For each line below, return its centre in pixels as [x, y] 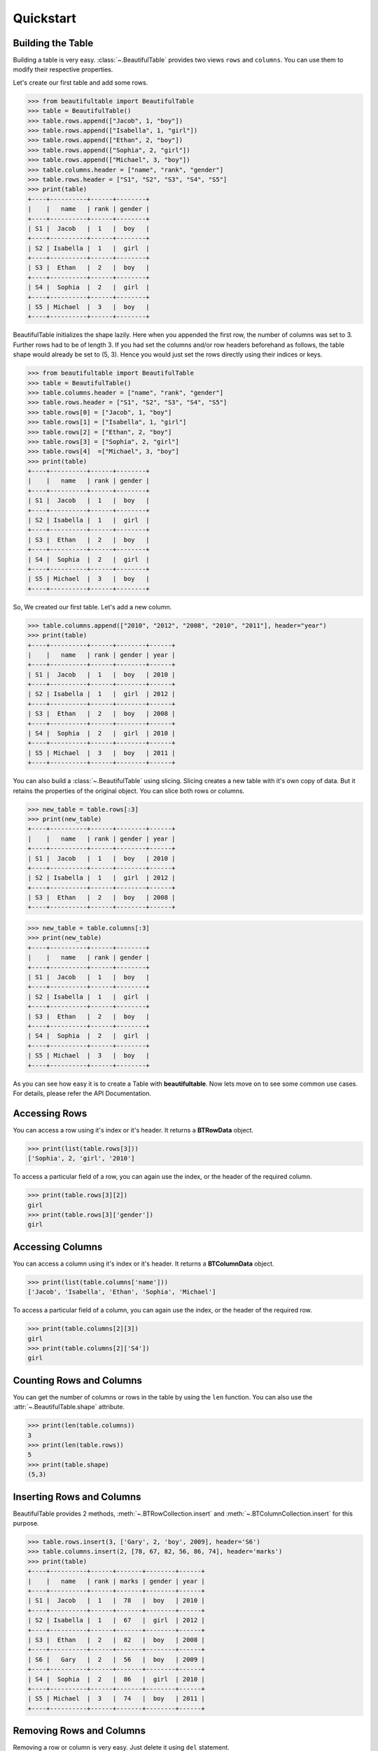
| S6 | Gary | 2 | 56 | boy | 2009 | [117, 1659]
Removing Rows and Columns [79, 1731]
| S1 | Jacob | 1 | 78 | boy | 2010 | [117, 1601]
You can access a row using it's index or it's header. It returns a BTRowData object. [133, 1130]
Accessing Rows [50, 1113]
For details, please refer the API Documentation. [82, 1093]
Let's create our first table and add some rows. [80, 82]
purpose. [26, 1523]
